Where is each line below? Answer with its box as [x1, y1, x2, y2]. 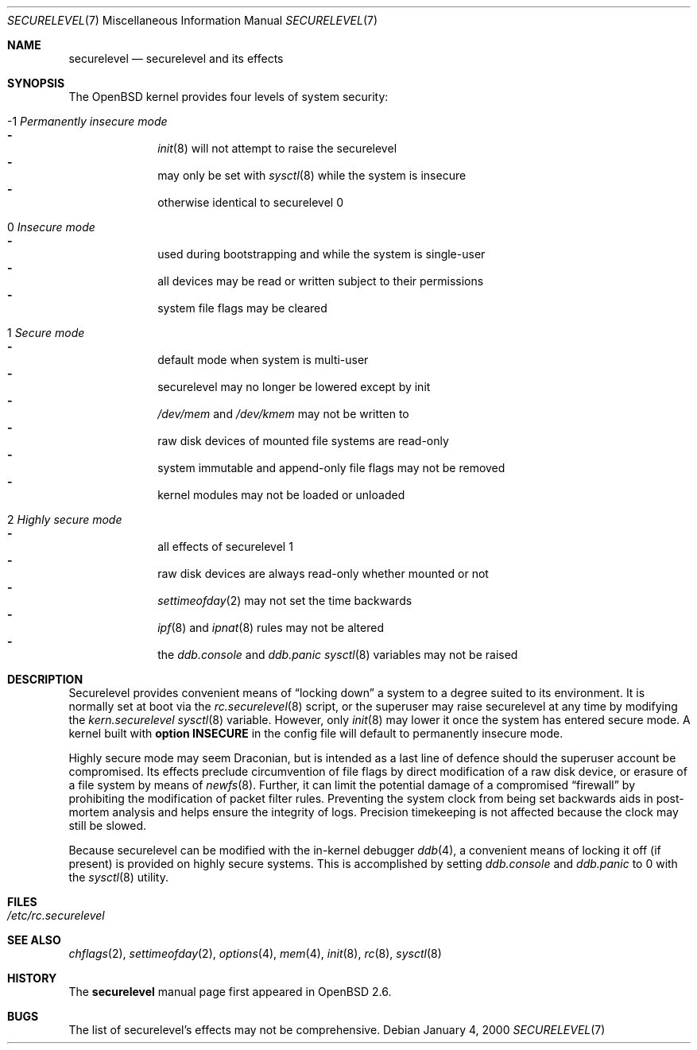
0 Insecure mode [7, 220, 95, 234]
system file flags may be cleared [157, 301, 327, 315]
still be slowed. [68, 819, 147, 832]
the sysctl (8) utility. [68, 870, 168, 884]
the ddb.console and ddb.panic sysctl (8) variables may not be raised [157, 648, 518, 661]
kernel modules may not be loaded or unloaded [157, 488, 405, 502]
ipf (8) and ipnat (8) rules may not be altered [157, 621, 384, 634]
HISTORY [7, 971, 57, 985]
